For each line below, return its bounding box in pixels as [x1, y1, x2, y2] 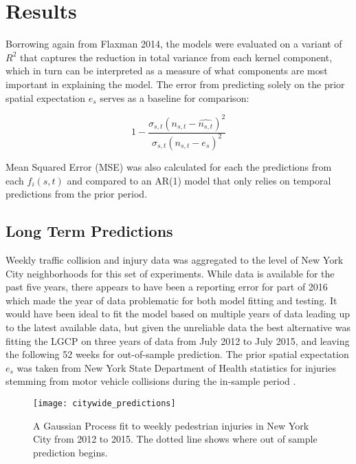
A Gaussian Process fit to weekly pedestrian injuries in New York [33, 418, 309, 432]
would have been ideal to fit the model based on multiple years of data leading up [5, 306, 351, 321]
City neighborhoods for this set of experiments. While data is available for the [5, 266, 335, 280]
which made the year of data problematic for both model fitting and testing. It [5, 293, 337, 307]
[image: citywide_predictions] [33, 398, 176, 408]
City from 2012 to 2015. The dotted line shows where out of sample [33, 432, 318, 446]
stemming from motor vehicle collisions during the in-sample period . [5, 374, 296, 388]
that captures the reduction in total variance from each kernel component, [19, 50, 333, 64]
